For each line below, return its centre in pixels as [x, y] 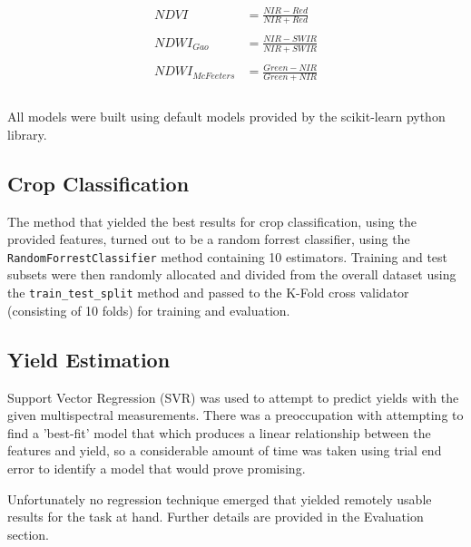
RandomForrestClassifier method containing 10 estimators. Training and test [228, 256]
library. [27, 134]
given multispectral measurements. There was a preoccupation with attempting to [235, 415]
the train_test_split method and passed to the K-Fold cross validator [208, 293]
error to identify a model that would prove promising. [157, 468]
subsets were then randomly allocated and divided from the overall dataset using [232, 274]
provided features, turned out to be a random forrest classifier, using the [209, 239]
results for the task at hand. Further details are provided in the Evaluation [216, 517]
